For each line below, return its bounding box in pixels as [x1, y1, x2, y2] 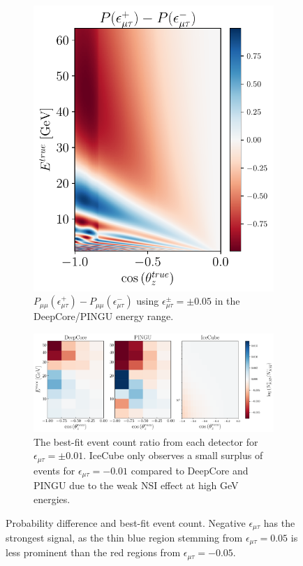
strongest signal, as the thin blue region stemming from [6, 530, 243, 544]
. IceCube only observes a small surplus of [83, 448, 263, 463]
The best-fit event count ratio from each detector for [34, 434, 258, 449]
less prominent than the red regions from [6, 545, 181, 560]
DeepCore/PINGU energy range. [34, 309, 174, 324]
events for [34, 463, 75, 477]
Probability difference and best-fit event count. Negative [6, 515, 246, 530]
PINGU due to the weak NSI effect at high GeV [34, 478, 239, 493]
